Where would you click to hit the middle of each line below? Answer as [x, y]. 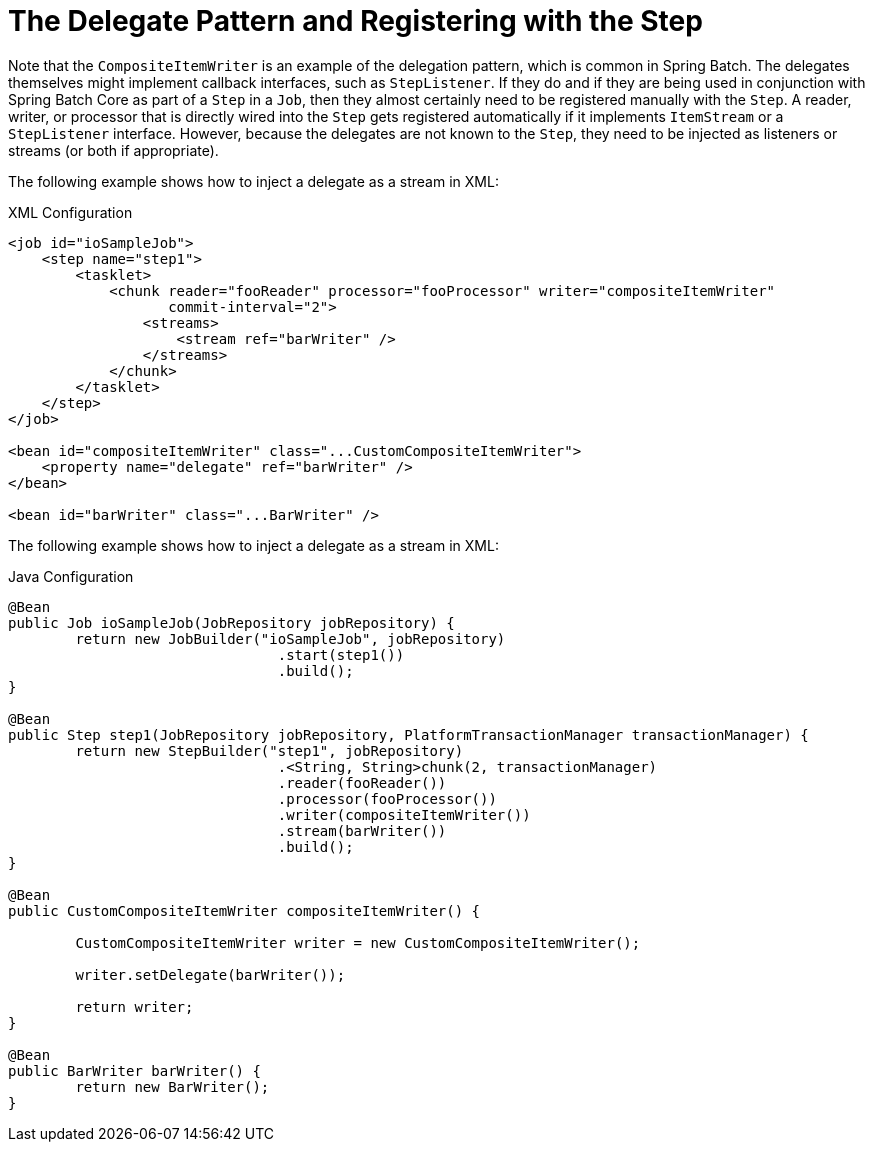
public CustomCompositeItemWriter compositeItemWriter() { [244, 910]
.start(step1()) [341, 654]
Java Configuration [71, 576]
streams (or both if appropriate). [113, 150]
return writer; [134, 1006]
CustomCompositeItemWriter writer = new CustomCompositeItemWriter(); [358, 942]
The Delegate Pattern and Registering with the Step [355, 21]
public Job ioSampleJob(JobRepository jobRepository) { [231, 622]
